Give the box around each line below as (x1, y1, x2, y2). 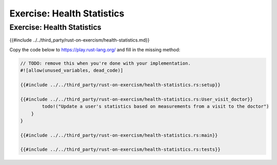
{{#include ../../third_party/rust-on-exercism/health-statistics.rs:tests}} (20, 146, 221, 153)
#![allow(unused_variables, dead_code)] (20, 67, 123, 74)
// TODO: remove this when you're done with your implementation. (20, 60, 191, 66)
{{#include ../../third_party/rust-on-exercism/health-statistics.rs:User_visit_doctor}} (20, 96, 253, 102)
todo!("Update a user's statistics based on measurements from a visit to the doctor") (42, 103, 269, 109)
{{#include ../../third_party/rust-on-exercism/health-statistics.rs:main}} (20, 132, 218, 138)
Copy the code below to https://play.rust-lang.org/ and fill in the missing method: (9, 46, 181, 52)
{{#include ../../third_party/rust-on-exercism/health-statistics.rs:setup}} (20, 82, 221, 87)
